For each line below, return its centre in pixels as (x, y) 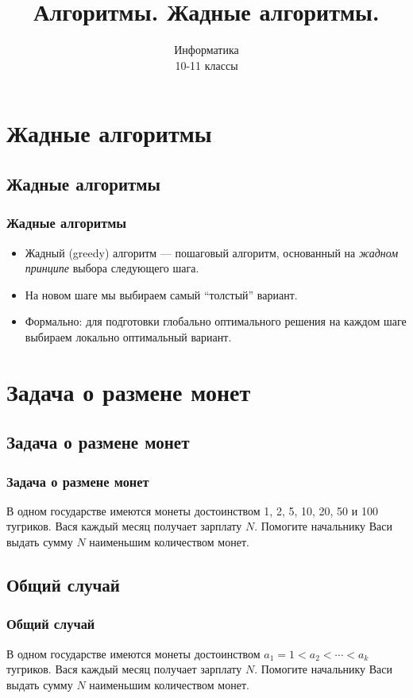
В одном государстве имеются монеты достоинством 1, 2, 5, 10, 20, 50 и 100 (192, 510)
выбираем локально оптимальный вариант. (128, 336)
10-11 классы (206, 65)
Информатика (206, 50)
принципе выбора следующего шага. (112, 268)
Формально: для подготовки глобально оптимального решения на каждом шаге (216, 321)
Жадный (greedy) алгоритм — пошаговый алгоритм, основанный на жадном (212, 252)
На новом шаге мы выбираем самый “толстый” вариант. (161, 294)
